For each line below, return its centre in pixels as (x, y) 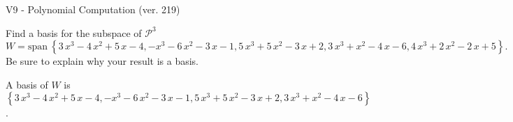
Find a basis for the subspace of (74, 32)
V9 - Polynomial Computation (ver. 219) (93, 9)
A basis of (27, 84)
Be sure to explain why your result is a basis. (102, 61)
